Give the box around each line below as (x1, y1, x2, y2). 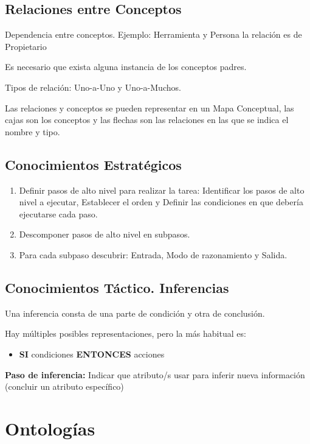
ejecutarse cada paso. (19, 207, 98, 220)
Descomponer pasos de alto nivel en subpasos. (19, 228, 190, 241)
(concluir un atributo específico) (5, 380, 124, 393)
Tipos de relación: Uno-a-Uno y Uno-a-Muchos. (5, 80, 181, 93)
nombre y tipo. (5, 125, 60, 138)
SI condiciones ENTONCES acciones (19, 347, 165, 360)
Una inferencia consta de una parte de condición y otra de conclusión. (5, 306, 265, 319)
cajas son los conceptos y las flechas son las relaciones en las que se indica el (5, 113, 289, 126)
